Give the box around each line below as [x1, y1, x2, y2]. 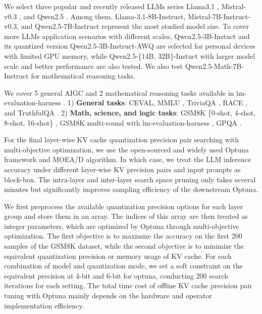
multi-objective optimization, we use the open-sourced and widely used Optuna [4, 144, 249, 154]
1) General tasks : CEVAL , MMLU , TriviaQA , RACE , [67, 97, 247, 108]
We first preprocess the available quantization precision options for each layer [4, 201, 243, 211]
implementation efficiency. [4, 300, 84, 310]
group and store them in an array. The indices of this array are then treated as [4, 211, 248, 221]
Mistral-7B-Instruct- [188, 11, 250, 21]
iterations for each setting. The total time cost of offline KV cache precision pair [4, 280, 252, 291]
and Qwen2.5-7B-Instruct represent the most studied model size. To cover [21, 21, 249, 31]
